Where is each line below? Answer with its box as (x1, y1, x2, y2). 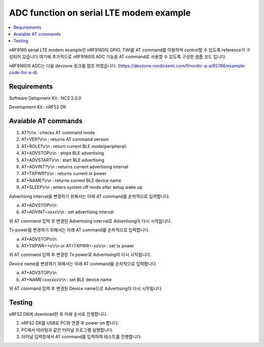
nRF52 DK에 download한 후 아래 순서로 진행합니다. (9, 311, 108, 317)
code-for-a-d (9, 69, 36, 75)
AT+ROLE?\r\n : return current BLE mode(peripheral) (21, 143, 127, 149)
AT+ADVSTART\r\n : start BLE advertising (21, 157, 105, 163)
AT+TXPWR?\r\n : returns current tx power (21, 171, 107, 177)
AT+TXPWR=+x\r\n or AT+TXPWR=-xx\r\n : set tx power (21, 243, 134, 248)
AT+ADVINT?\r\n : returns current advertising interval (21, 164, 129, 170)
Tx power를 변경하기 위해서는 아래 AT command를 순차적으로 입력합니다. (9, 227, 150, 233)
